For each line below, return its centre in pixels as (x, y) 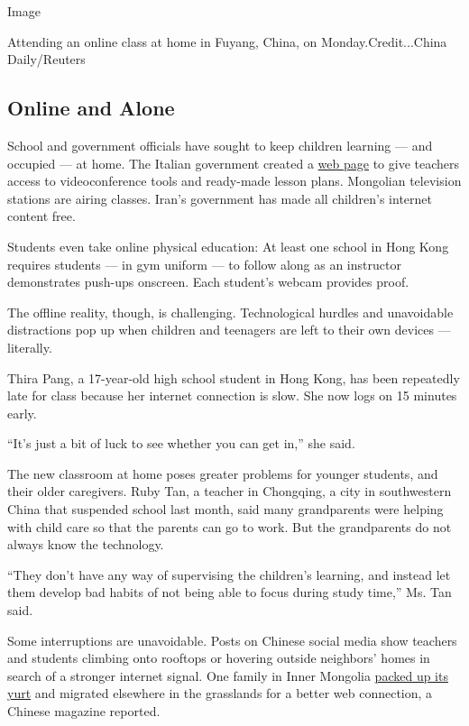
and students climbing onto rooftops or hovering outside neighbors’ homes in (219, 658)
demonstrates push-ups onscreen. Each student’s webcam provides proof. (208, 282)
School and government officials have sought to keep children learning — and (220, 145)
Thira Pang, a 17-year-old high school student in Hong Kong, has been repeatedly (234, 377)
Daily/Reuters (46, 59)
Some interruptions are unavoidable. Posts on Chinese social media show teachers (232, 640)
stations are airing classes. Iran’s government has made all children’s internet (220, 198)
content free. (41, 216)
